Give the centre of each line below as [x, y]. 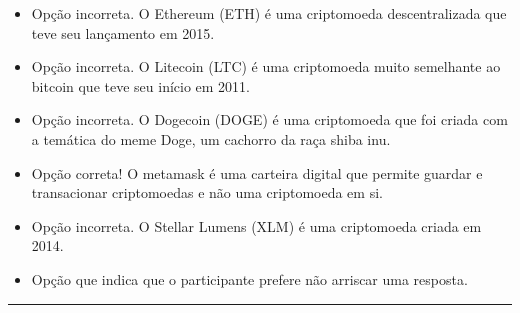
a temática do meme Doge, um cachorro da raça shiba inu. [211, 138]
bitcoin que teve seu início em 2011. [141, 85]
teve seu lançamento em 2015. [123, 32]
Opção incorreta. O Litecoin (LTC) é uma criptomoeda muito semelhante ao [266, 66]
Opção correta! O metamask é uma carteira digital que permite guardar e [257, 172]
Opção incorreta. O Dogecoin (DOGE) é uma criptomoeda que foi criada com [269, 119]
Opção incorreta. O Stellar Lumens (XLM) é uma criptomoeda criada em [256, 225]
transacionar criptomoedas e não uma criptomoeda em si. [207, 192]
